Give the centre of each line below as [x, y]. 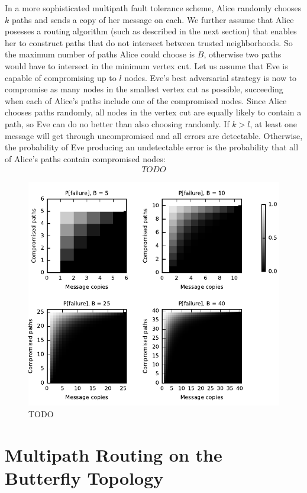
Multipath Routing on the [114, 454]
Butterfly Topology [84, 477]
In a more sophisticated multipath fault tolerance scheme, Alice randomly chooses [153, 8]
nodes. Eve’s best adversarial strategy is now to [211, 77]
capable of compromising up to [61, 77]
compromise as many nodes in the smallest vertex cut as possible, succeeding [144, 89]
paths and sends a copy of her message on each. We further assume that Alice [153, 19]
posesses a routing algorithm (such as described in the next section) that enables [151, 31]
